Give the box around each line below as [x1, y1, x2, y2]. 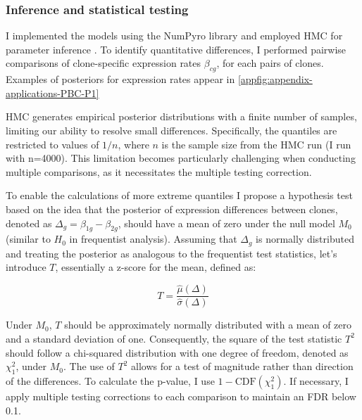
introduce [6, 260, 46, 274]
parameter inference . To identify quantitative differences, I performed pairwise [6, 42, 347, 56]
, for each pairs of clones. [216, 56, 324, 70]
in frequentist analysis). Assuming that [69, 231, 237, 246]
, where [118, 136, 149, 151]
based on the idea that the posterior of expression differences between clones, [6, 201, 338, 216]
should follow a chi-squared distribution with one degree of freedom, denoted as [6, 345, 349, 359]
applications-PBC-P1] [6, 85, 99, 100]
